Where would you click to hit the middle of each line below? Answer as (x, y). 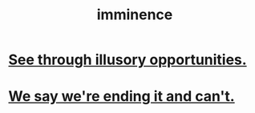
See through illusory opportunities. (127, 60)
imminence (135, 15)
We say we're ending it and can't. (121, 97)
